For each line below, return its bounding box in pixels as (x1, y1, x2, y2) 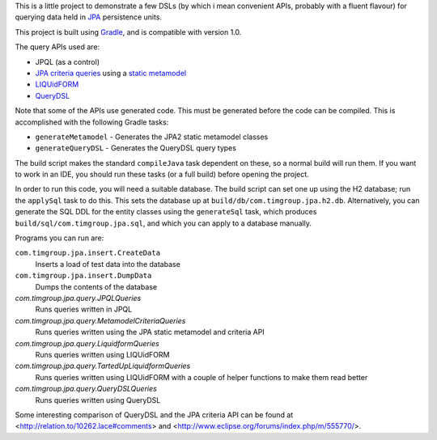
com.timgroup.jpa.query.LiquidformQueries (15, 338, 159, 348)
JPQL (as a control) (35, 57, 100, 66)
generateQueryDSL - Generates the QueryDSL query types (35, 143, 236, 153)
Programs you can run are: (15, 233, 104, 243)
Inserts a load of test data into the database (35, 259, 181, 269)
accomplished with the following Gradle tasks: (15, 117, 169, 127)
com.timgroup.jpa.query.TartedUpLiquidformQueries (15, 361, 191, 371)
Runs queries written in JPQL (35, 304, 133, 315)
